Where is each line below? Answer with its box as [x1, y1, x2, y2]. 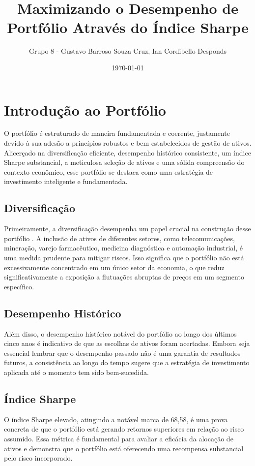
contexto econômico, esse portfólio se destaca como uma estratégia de [4, 166, 213, 177]
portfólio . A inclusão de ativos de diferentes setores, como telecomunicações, [4, 233, 235, 243]
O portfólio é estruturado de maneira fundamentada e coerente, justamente [4, 128, 230, 138]
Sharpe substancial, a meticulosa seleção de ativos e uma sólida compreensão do [4, 157, 245, 167]
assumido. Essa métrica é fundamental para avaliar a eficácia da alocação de [4, 433, 233, 443]
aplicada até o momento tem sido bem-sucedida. [4, 367, 149, 377]
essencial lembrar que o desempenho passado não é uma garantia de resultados [4, 347, 241, 358]
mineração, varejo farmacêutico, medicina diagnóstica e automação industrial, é [4, 243, 243, 253]
